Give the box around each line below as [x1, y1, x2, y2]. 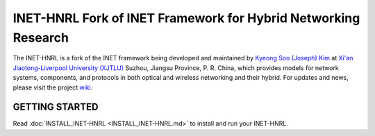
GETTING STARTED [12, 101, 99, 113]
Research [12, 30, 69, 45]
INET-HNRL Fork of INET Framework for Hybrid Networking [12, 10, 360, 26]
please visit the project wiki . [12, 83, 93, 92]
